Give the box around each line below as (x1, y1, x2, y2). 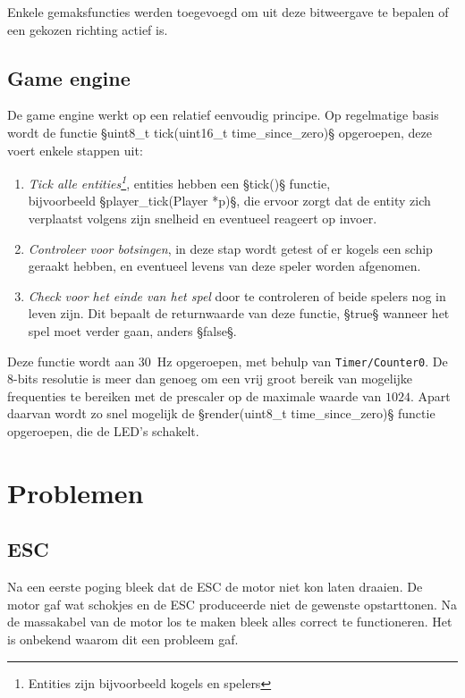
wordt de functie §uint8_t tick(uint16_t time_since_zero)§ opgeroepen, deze (7, 122, 432, 141)
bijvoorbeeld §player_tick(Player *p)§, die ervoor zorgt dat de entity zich (28, 191, 431, 210)
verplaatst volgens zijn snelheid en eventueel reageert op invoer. (28, 209, 377, 228)
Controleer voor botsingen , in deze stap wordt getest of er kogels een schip (28, 239, 433, 257)
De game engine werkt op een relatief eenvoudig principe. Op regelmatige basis (7, 105, 439, 124)
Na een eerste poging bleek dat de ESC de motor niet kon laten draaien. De (7, 577, 423, 596)
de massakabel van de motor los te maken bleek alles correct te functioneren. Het (7, 612, 452, 631)
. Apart (410, 386, 451, 405)
